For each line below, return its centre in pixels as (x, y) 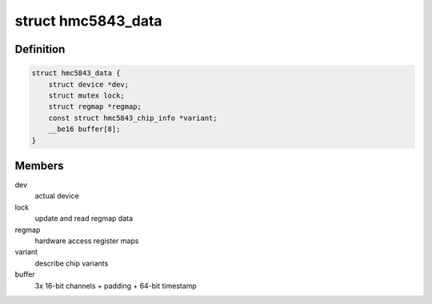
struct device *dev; (89, 84)
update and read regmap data (84, 218)
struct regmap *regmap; (95, 107)
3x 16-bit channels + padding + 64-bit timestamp (116, 286)
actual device (57, 196)
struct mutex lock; (87, 95)
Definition (40, 49)
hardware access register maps (87, 241)
